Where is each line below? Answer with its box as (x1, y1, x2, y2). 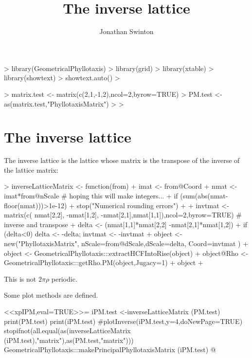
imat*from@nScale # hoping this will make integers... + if (4, 191, 178, 200)
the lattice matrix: (4, 164, 58, 175)
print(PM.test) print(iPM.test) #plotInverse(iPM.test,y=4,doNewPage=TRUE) (4, 316, 243, 326)
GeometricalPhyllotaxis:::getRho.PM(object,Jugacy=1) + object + (4, 257, 203, 268)
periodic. (51, 273, 77, 284)
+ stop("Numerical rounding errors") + (69, 200, 186, 210)
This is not (4, 273, 36, 284)
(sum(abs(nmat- (180, 191, 228, 200)
